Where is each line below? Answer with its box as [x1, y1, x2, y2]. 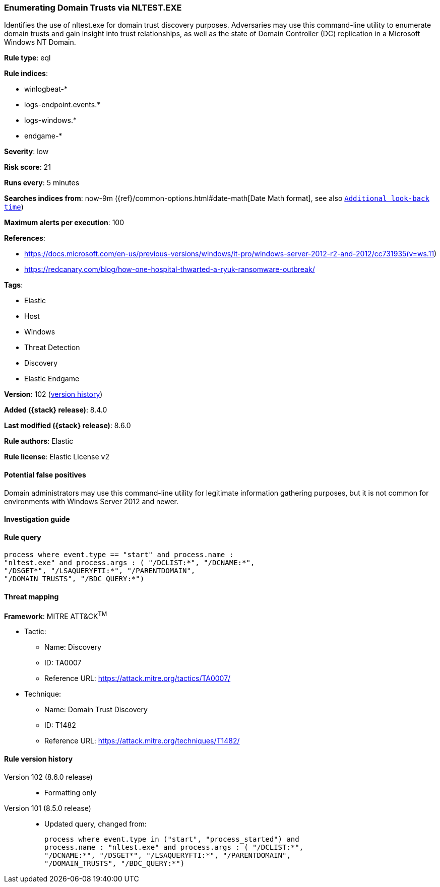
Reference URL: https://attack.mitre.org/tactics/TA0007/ [44, 674, 231, 683]
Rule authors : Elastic [4, 437, 74, 446]
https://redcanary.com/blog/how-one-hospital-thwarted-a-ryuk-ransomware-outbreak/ [24, 265, 315, 274]
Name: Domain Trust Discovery [44, 705, 148, 714]
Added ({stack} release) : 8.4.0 [4, 405, 107, 415]
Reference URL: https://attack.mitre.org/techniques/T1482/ [44, 736, 240, 745]
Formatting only [44, 788, 97, 797]
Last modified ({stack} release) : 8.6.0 [4, 421, 131, 430]
